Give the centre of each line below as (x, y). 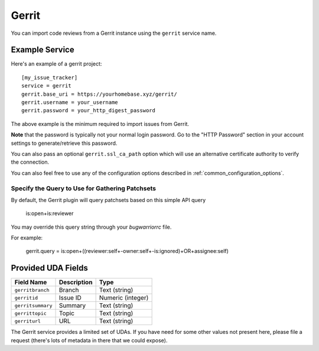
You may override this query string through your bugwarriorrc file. (91, 227)
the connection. (30, 162)
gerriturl (28, 321)
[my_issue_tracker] (50, 77)
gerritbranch (32, 290)
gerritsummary (33, 305)
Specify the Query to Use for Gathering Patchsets (84, 188)
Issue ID (70, 298)
